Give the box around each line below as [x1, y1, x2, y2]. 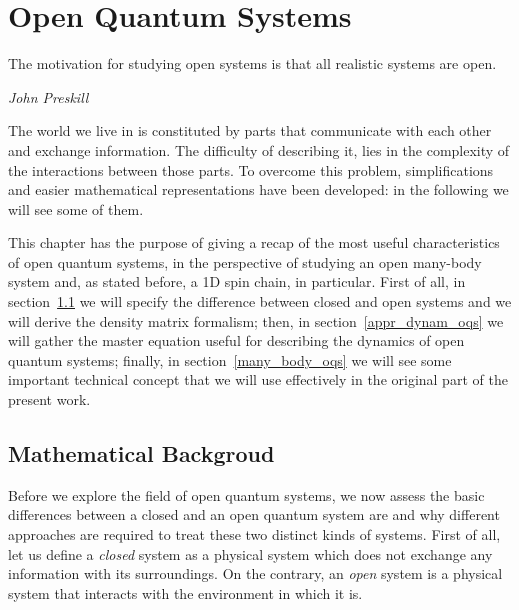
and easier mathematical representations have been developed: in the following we [8, 179, 509, 200]
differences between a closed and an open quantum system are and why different [8, 504, 500, 525]
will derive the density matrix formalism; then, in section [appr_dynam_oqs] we [8, 310, 504, 331]
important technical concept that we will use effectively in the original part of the [8, 369, 508, 390]
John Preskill [8, 86, 89, 107]
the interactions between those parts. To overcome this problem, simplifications [8, 159, 494, 180]
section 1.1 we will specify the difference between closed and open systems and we [8, 291, 512, 312]
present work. [8, 389, 91, 410]
